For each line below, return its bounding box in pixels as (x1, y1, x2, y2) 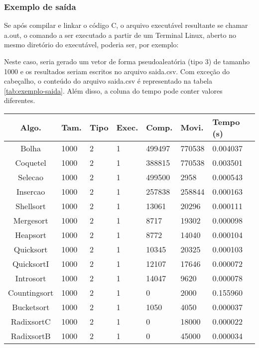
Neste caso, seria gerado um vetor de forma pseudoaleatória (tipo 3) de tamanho (4, 56, 250, 66)
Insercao (16, 185, 45, 197)
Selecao (18, 171, 43, 183)
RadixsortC (10, 315, 51, 327)
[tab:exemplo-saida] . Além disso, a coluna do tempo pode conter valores (4, 85, 223, 96)
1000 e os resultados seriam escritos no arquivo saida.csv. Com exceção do (4, 66, 230, 76)
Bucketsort (12, 301, 50, 313)
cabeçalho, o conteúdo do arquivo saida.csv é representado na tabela (4, 76, 213, 86)
